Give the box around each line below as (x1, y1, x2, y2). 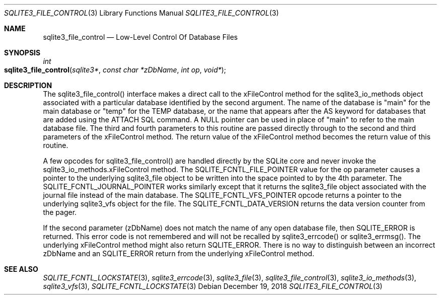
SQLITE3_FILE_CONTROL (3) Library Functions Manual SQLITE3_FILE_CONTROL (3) (4, 9, 279, 17)
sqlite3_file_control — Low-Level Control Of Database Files (43, 33, 238, 41)
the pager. (43, 208, 77, 216)
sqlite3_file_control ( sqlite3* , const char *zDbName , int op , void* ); (4, 65, 227, 74)
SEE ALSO (4, 265, 38, 273)
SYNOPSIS (4, 48, 41, 57)
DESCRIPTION (4, 81, 52, 90)
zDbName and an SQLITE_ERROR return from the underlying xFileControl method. (43, 249, 315, 258)
